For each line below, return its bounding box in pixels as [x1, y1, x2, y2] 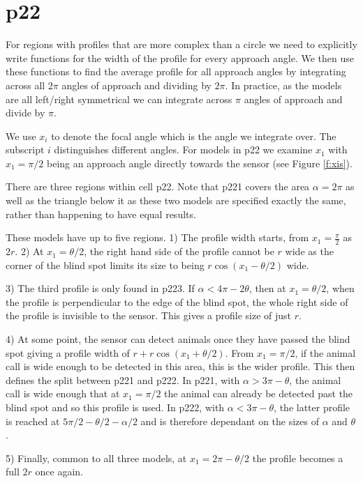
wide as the [285, 244, 334, 259]
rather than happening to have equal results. [6, 206, 196, 221]
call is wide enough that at [6, 386, 120, 401]
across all [6, 77, 45, 92]
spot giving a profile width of [6, 345, 130, 360]
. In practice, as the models [225, 77, 342, 92]
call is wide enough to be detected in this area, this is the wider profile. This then [6, 359, 355, 374]
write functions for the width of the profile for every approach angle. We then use [6, 50, 354, 65]
